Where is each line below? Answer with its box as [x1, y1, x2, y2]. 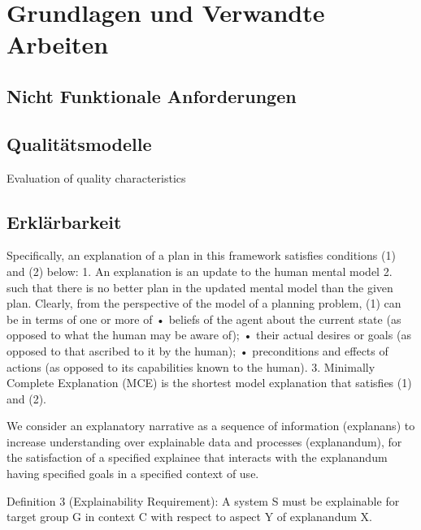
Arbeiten [7, 28, 109, 61]
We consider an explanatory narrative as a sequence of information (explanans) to [7, 417, 415, 434]
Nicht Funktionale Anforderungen [7, 83, 297, 108]
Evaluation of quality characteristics [7, 169, 186, 186]
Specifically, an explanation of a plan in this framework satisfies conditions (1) [7, 247, 396, 264]
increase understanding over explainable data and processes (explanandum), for [7, 433, 402, 450]
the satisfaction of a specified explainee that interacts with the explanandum [7, 449, 388, 466]
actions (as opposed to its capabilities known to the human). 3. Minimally [7, 358, 375, 375]
